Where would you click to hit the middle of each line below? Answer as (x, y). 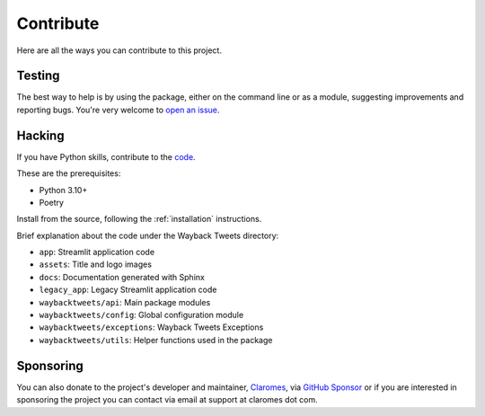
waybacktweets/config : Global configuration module (141, 315)
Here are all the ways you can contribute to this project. (119, 50)
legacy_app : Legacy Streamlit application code (128, 290)
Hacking (40, 135)
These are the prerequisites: (69, 173)
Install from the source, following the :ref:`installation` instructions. (139, 219)
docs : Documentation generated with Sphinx (122, 277)
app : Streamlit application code (97, 252)
